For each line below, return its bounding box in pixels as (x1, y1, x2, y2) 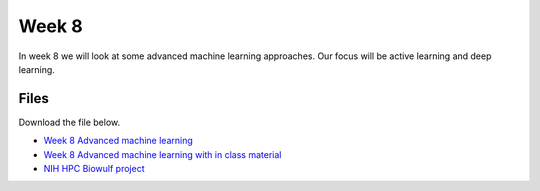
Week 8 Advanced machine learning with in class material (43, 148, 282, 160)
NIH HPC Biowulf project (43, 163, 145, 175)
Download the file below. (18, 116, 121, 128)
